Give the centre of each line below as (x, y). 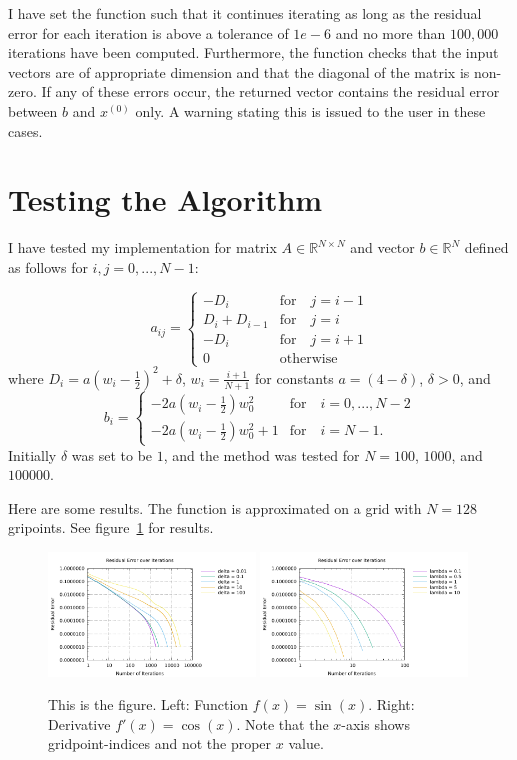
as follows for (48, 266)
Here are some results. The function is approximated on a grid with (215, 507)
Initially (32, 454)
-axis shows (375, 723)
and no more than (390, 32)
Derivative (79, 723)
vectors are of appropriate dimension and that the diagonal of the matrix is (239, 71)
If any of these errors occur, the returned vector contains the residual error (270, 91)
